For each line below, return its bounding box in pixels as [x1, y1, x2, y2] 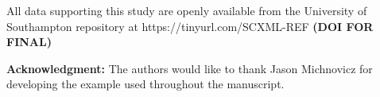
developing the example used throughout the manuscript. [6, 76, 285, 92]
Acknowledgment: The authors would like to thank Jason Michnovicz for [6, 60, 373, 76]
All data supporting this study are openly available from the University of [6, 2, 367, 18]
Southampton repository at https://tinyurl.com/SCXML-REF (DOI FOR [6, 17, 374, 34]
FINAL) [6, 33, 52, 50]
